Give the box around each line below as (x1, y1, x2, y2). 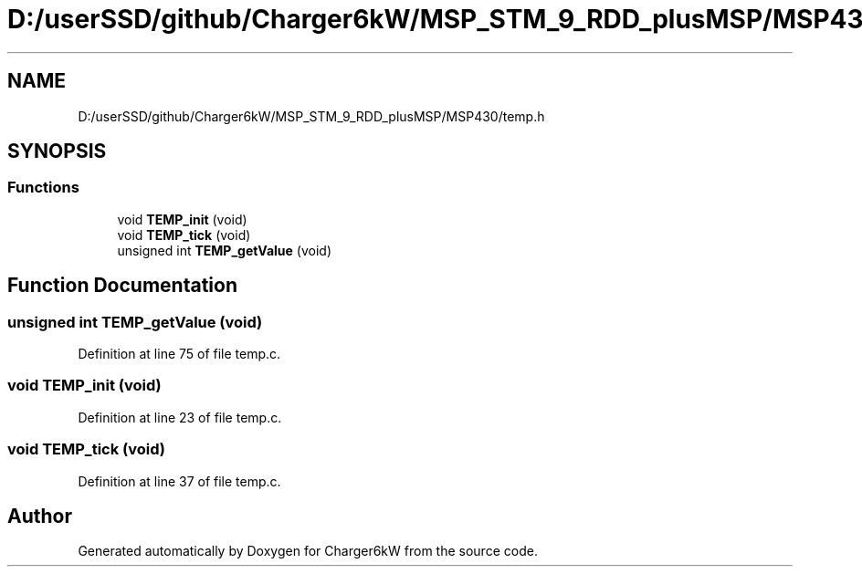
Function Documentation (7, 274, 237, 297)
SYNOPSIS (7, 140, 107, 163)
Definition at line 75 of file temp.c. (78, 346, 281, 362)
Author (7, 504, 72, 527)
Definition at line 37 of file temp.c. (78, 473, 281, 489)
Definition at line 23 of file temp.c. (78, 409, 282, 425)
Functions (7, 178, 79, 197)
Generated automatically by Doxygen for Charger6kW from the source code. (78, 543, 538, 559)
